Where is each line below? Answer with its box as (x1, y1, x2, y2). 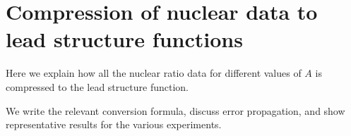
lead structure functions (6, 25, 243, 54)
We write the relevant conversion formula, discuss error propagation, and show (6, 103, 345, 118)
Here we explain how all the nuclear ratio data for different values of (6, 66, 302, 80)
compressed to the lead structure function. (6, 79, 189, 94)
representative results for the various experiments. (6, 117, 222, 132)
